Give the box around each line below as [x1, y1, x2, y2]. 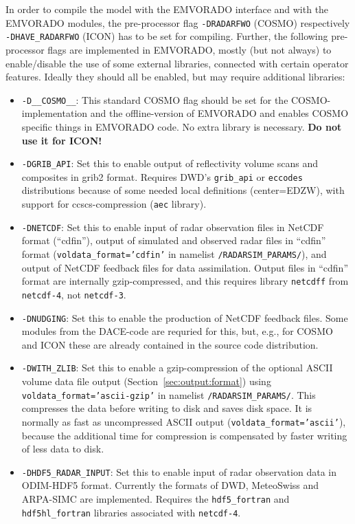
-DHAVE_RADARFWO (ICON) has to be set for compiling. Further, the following [5, 29, 328, 43]
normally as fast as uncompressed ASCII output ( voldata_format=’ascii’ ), [21, 414, 346, 428]
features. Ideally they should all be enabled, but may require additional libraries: [5, 69, 345, 84]
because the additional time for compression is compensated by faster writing [21, 428, 347, 442]
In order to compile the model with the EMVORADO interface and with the [5, 2, 329, 16]
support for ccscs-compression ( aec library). [21, 197, 207, 211]
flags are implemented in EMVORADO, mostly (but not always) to [47, 42, 332, 56]
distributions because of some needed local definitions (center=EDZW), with [21, 183, 345, 197]
